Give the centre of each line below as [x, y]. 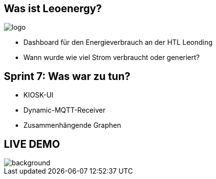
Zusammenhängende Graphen [72, 125]
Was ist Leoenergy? [53, 9]
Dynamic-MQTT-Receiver [65, 110]
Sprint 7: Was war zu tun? [67, 76]
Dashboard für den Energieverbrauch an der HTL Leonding [118, 42]
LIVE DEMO [32, 144]
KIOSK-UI [39, 95]
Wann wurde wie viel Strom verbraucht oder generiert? [112, 58]
